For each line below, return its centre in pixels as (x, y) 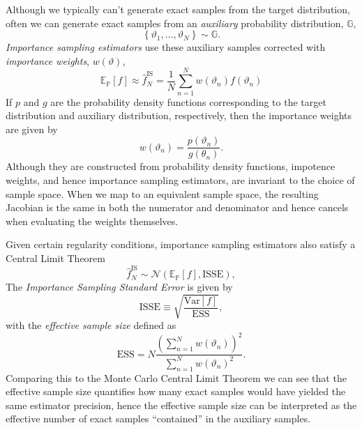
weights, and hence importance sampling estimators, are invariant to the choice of (180, 179)
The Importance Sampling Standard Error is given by (119, 287)
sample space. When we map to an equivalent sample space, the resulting (162, 193)
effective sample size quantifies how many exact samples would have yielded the (176, 391)
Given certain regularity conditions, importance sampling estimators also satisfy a (181, 244)
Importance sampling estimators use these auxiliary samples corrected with (166, 47)
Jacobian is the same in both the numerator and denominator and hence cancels (177, 207)
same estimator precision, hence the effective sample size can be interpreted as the (181, 405)
